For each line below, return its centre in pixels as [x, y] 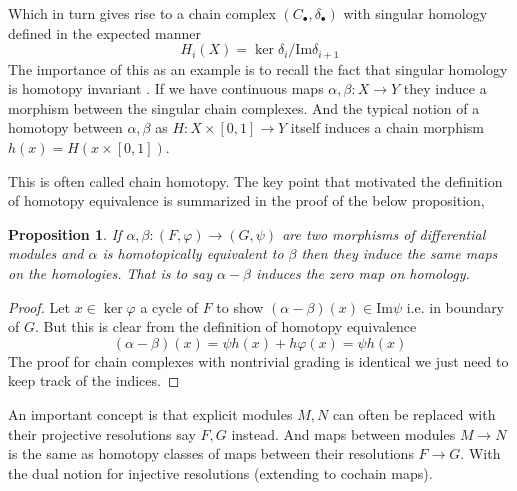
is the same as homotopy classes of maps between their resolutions [211, 453]
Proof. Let [39, 306]
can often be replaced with [414, 413]
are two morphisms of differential [384, 233]
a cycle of [169, 306]
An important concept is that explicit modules [150, 413]
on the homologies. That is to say [110, 272]
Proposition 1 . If [65, 233]
